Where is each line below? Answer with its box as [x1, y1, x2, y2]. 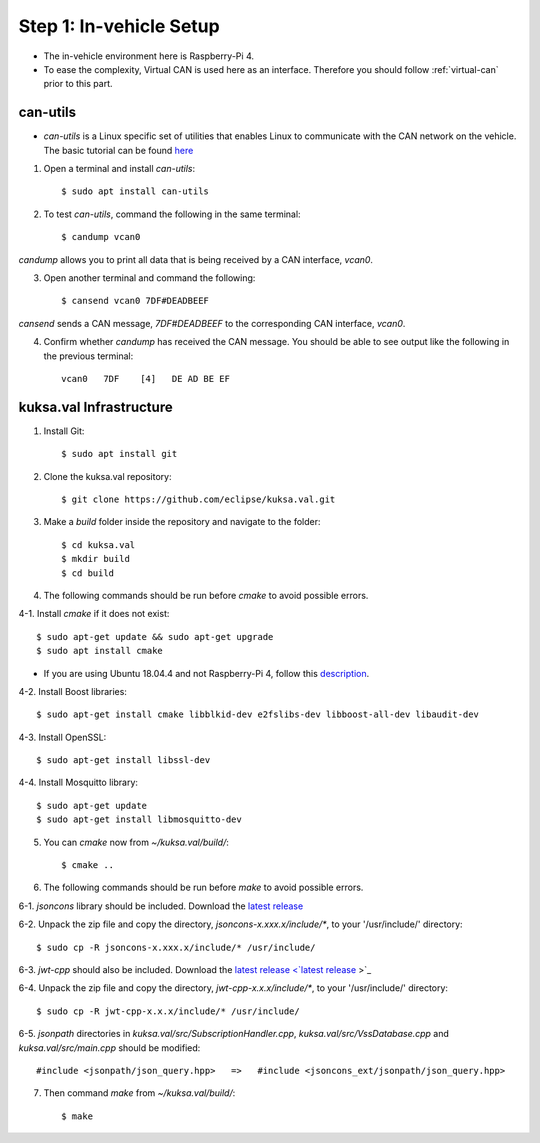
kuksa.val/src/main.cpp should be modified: [18, 1041, 201, 1054]
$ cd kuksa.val [61, 539, 136, 550]
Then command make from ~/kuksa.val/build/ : [43, 1087, 236, 1099]
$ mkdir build [61, 553, 130, 565]
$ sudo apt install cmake [36, 645, 164, 657]
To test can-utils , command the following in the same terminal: [43, 208, 301, 220]
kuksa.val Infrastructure [18, 398, 174, 415]
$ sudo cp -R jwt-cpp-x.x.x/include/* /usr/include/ [36, 1005, 300, 1017]
